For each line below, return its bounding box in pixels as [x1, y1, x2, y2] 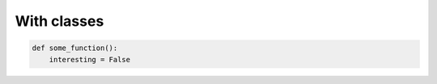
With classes [15, 12, 104, 30]
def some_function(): [32, 44, 118, 52]
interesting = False [49, 55, 131, 64]
